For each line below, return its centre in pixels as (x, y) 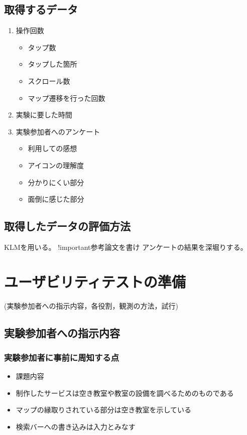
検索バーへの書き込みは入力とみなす (76, 427)
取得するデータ (41, 9)
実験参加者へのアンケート (58, 131)
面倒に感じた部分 (56, 199)
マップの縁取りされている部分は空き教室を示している (103, 410)
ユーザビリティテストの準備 (95, 281)
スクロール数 (49, 81)
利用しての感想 (52, 148)
